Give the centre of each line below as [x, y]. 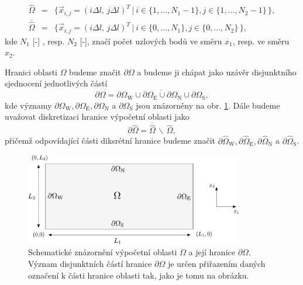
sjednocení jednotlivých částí [56, 83]
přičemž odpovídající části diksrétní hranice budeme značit [110, 140]
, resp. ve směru [261, 41]
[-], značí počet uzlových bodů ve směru [151, 41]
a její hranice [212, 252]
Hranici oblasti [31, 72]
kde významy [28, 105]
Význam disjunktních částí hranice [90, 264]
